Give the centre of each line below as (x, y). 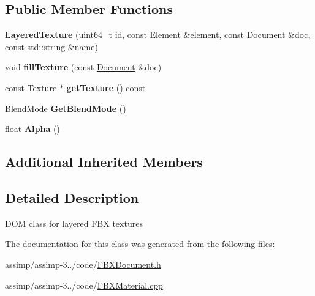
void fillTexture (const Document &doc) (83, 67)
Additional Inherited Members (104, 162)
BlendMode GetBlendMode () (66, 108)
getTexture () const (106, 87)
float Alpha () (32, 129)
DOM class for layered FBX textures (74, 223)
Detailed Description (72, 197)
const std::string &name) (51, 46)
